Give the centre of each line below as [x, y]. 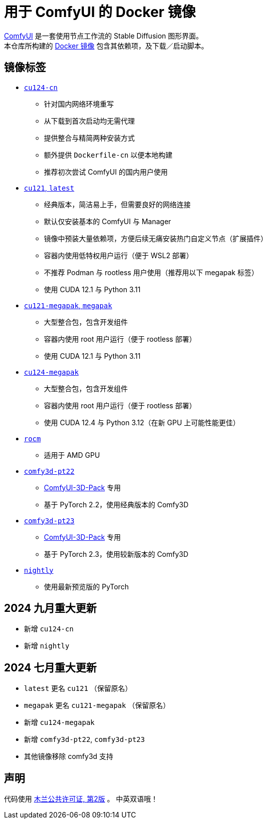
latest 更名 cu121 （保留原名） [78, 688]
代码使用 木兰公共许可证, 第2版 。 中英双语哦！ [81, 799]
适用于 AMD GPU [72, 455]
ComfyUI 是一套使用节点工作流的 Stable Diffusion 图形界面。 [104, 36]
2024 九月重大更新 [50, 608]
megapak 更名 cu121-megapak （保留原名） [97, 705]
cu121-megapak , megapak [68, 305]
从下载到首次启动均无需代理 [89, 121]
